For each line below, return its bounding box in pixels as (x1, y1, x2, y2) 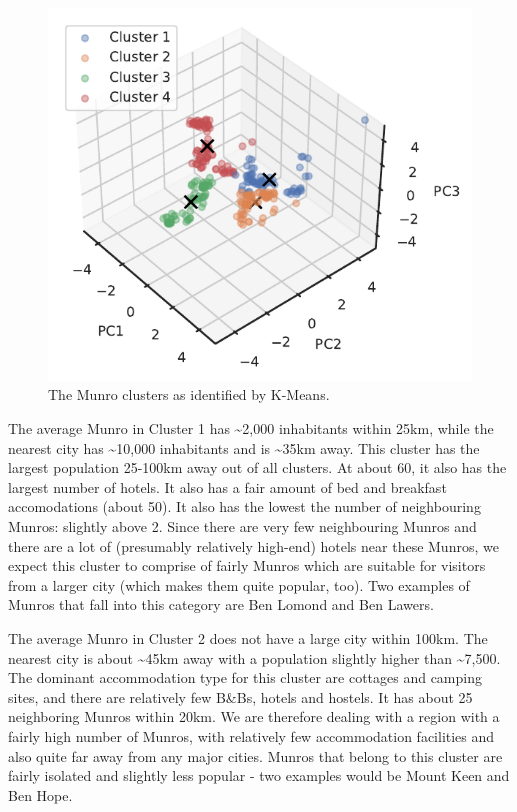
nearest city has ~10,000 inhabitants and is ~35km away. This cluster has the (8, 437, 480, 458)
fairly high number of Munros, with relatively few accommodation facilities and (8, 725, 495, 746)
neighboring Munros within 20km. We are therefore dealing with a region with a (8, 706, 500, 727)
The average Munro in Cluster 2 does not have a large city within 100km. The (8, 627, 488, 648)
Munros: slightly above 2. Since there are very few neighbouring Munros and (8, 515, 477, 536)
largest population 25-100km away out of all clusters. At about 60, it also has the (8, 457, 507, 478)
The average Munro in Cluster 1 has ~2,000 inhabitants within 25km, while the (8, 418, 494, 438)
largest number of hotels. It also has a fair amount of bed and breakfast (8, 476, 447, 497)
